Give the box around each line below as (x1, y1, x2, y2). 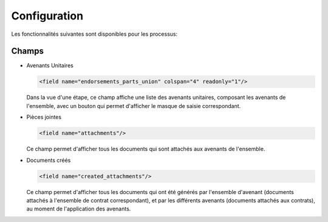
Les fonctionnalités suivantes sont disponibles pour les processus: (11, 30, 178, 38)
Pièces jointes (26, 113, 62, 121)
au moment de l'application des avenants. (26, 205, 131, 212)
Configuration (11, 9, 84, 22)
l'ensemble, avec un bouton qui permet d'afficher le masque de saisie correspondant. (26, 102, 241, 109)
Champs (11, 46, 44, 56)
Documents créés (26, 156, 71, 164)
